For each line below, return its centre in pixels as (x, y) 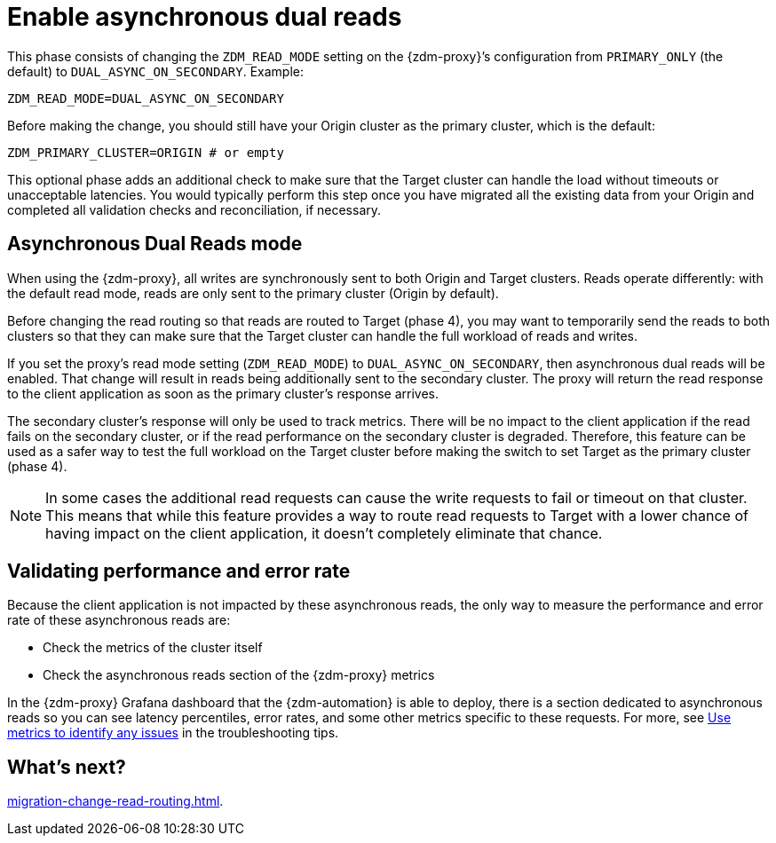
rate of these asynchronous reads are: (119, 620)
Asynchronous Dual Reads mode (155, 244)
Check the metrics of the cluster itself (153, 648)
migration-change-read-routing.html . (115, 801)
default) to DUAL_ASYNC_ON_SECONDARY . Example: (156, 71)
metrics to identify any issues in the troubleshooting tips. (173, 733)
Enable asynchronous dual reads (205, 17)
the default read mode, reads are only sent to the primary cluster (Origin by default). (253, 293)
